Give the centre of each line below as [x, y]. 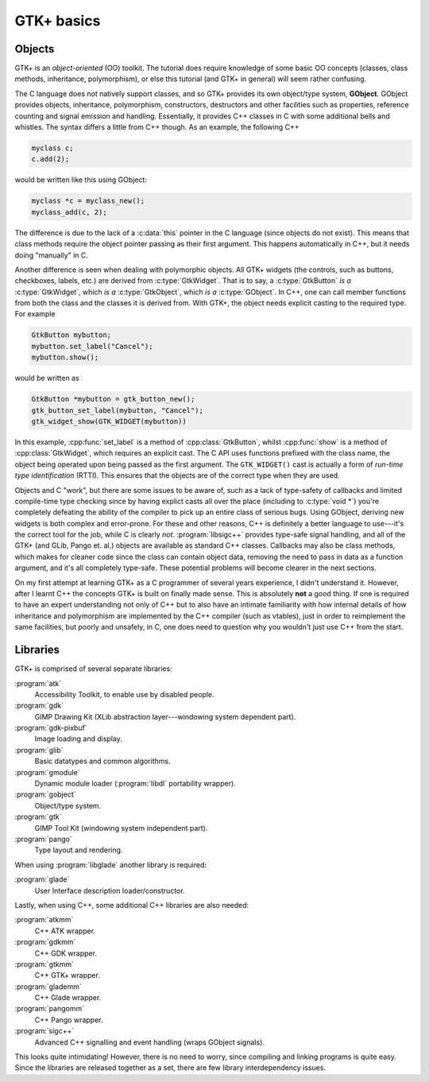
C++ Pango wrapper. [69, 1020]
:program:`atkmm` [44, 920]
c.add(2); [50, 159]
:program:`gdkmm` [45, 942]
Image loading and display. [79, 739]
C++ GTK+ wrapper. [68, 975]
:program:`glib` [39, 750]
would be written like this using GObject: [81, 180]
